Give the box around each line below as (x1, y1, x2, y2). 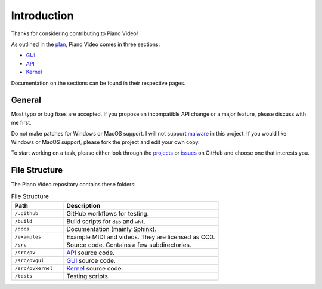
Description (66, 201, 101, 210)
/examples (14, 233, 42, 240)
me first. (11, 119, 32, 126)
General (11, 95, 42, 105)
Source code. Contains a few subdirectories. (66, 241, 192, 249)
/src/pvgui (14, 257, 45, 264)
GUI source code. (66, 256, 116, 265)
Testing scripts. (66, 272, 110, 280)
